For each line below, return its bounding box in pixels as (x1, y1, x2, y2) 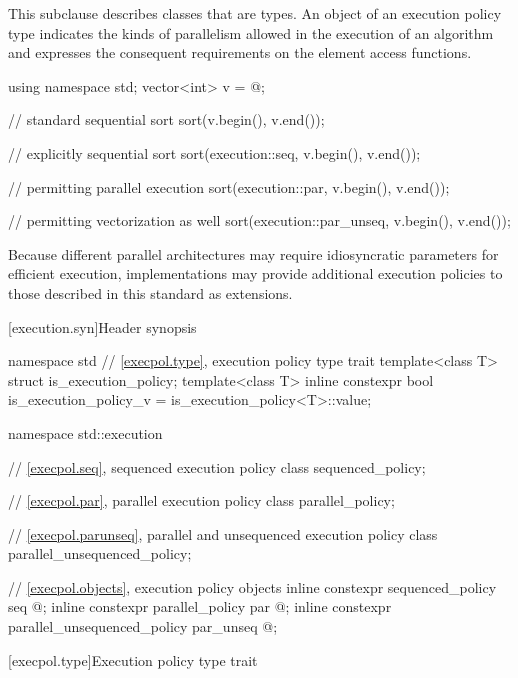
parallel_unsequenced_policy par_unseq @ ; (8, 616, 278, 637)
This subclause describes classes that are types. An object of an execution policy (8, 3, 502, 23)
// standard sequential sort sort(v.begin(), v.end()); (8, 109, 325, 130)
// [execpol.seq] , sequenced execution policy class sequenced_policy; (8, 456, 426, 477)
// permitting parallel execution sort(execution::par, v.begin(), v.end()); (8, 176, 450, 197)
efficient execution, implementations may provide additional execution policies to (8, 263, 503, 284)
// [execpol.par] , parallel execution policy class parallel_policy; (8, 490, 395, 511)
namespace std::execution (8, 422, 163, 443)
